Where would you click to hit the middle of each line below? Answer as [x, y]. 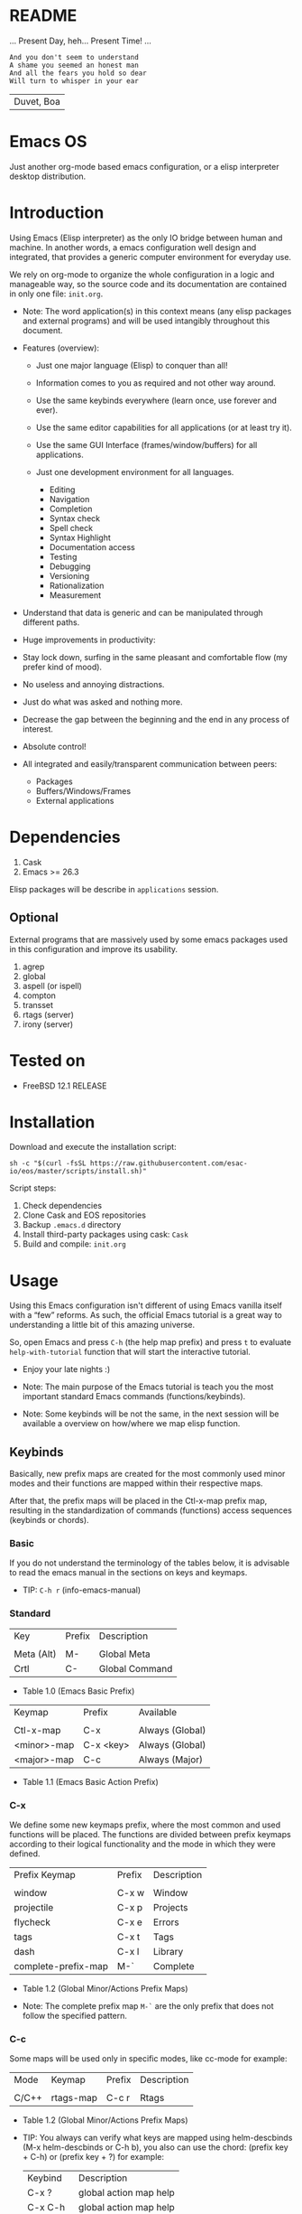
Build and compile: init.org [74, 1244]
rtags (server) [48, 1014]
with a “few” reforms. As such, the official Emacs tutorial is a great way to [146, 1315]
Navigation [69, 499]
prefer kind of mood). [62, 667]
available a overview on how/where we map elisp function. [131, 1424]
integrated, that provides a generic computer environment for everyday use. [150, 257]
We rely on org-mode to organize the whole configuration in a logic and [142, 274]
